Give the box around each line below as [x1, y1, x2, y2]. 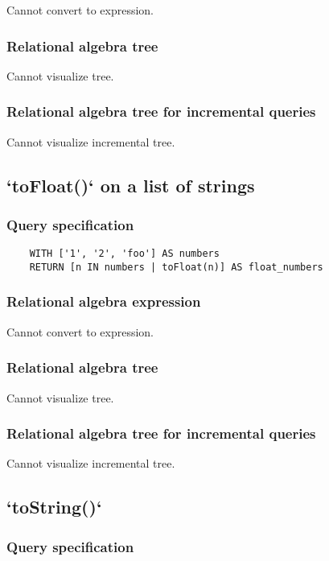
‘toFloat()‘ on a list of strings [6, 172, 255, 197]
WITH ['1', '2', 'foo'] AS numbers [29, 248, 220, 260]
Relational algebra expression [6, 291, 201, 311]
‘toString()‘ [6, 494, 102, 519]
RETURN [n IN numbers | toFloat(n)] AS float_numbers [29, 261, 323, 273]
